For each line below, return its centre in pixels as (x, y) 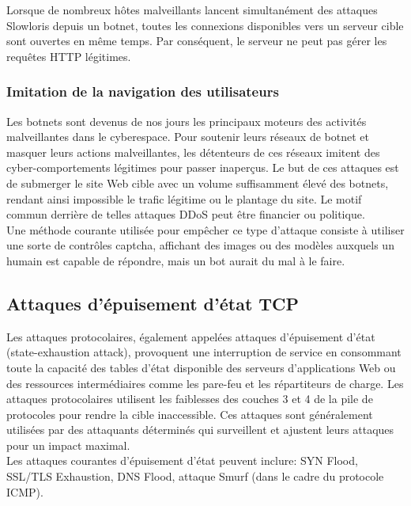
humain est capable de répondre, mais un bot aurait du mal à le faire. (176, 260)
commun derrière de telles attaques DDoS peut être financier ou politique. (186, 214)
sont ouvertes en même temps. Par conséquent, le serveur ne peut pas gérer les (197, 41)
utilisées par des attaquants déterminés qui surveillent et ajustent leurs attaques (200, 430)
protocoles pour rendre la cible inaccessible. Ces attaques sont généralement (190, 414)
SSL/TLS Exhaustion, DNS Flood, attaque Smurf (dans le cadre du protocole (195, 476)
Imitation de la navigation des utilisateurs (143, 91)
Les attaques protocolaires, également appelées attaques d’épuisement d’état (191, 336)
